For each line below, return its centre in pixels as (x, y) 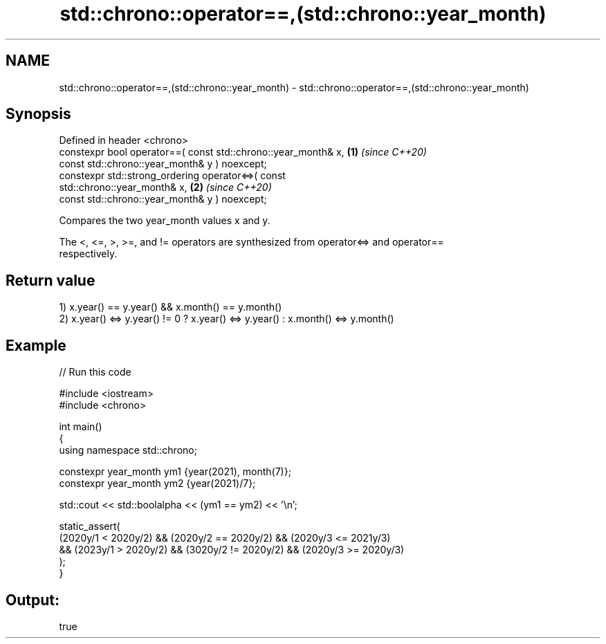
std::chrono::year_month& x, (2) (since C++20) (165, 187)
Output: (33, 600)
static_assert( (90, 526)
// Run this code (95, 372)
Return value (50, 280)
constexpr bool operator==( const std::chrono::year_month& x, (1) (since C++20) (243, 152)
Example (36, 345)
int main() (81, 427)
